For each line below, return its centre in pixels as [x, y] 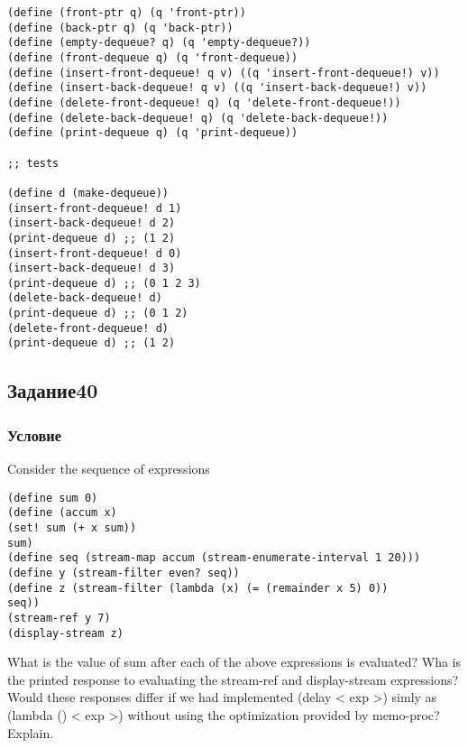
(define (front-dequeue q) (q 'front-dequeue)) [153, 57]
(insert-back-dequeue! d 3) [92, 268]
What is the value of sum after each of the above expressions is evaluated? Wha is [234, 662]
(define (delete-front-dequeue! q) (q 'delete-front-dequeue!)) [204, 102]
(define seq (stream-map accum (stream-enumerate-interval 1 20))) [214, 558]
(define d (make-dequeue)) [88, 193]
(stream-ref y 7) [59, 618]
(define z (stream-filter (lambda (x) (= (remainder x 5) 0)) [198, 588]
